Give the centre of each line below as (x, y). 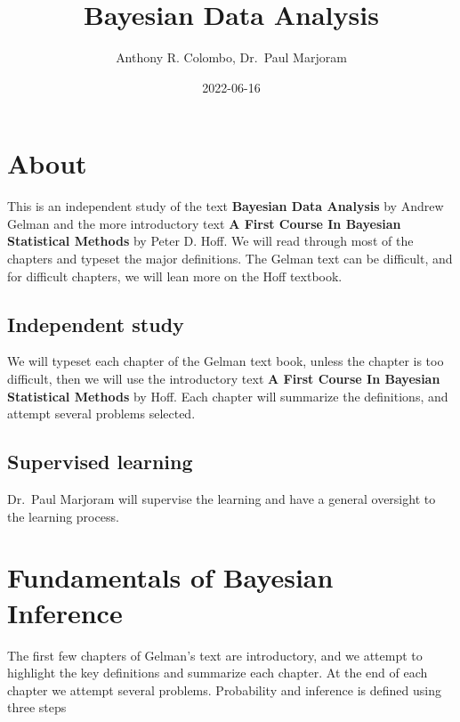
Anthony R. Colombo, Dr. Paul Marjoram (231, 57)
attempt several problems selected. (101, 414)
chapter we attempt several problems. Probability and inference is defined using (224, 690)
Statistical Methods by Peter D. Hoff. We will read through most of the (210, 241)
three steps (37, 707)
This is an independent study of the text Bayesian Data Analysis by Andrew (226, 206)
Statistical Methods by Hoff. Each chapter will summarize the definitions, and (228, 396)
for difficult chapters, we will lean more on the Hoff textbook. (175, 276)
